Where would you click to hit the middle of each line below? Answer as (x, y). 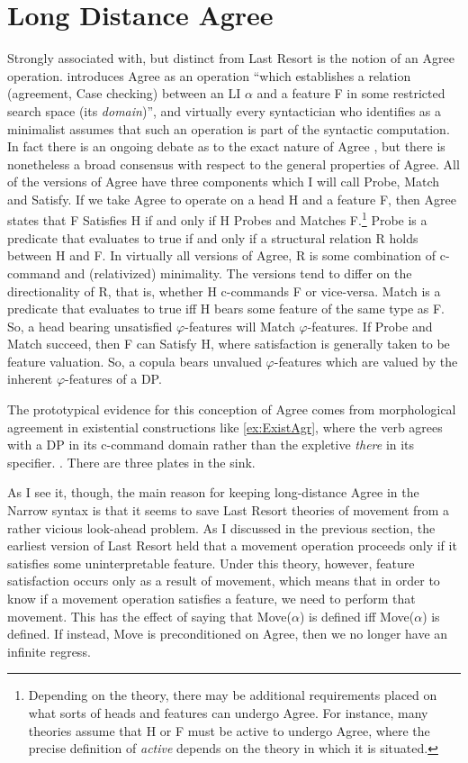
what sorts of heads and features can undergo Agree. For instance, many (228, 712)
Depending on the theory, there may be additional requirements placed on (233, 695)
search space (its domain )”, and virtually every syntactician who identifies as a (224, 110)
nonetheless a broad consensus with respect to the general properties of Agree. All (234, 163)
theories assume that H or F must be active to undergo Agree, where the (229, 730)
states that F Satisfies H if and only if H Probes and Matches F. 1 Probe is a (217, 219)
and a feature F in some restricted (351, 93)
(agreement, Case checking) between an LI (124, 93)
